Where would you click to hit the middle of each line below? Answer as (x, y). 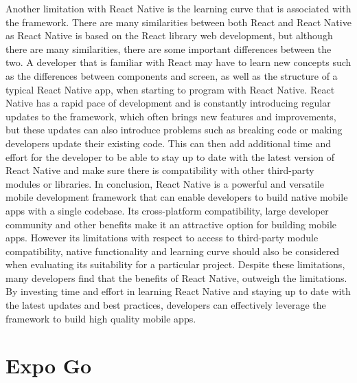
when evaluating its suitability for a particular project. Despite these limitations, (175, 264)
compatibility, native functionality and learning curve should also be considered (173, 251)
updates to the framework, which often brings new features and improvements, (171, 116)
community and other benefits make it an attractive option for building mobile (171, 224)
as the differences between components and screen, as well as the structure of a (172, 75)
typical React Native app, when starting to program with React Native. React (170, 89)
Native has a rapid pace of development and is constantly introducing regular (168, 103)
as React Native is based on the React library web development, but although (169, 35)
